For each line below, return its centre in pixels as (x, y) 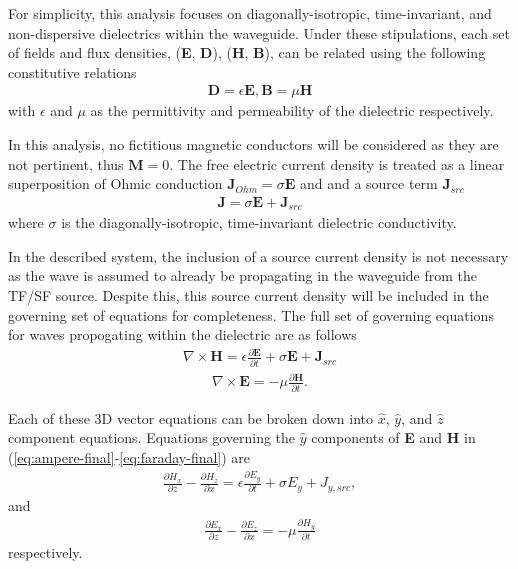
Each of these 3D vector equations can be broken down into (190, 417)
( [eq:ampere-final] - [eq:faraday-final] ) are (129, 456)
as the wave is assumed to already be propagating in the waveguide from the (242, 275)
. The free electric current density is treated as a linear (337, 163)
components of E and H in (393, 437)
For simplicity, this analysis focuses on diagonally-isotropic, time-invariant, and (250, 13)
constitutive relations (72, 71)
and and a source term (368, 183)
